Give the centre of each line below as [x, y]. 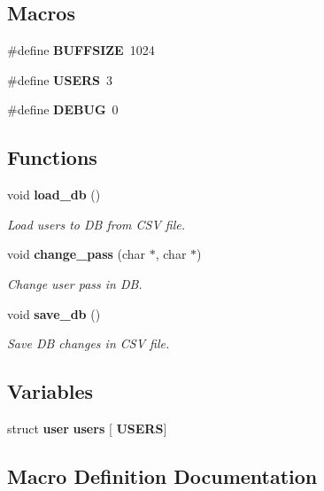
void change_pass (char [77, 254]
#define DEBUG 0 [63, 109]
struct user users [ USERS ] [87, 428]
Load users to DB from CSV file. [96, 224]
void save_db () [54, 313]
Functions [52, 157]
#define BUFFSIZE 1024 [81, 50]
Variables [50, 391]
